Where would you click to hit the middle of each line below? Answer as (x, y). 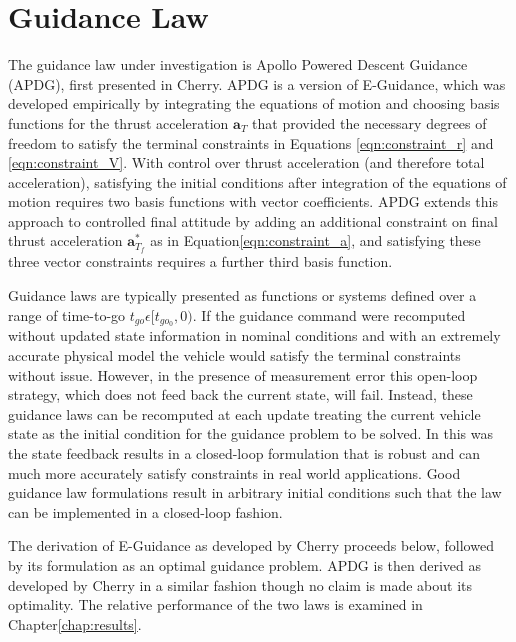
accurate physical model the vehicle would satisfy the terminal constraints (234, 354)
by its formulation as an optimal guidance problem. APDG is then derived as (245, 564)
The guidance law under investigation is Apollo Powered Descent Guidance (238, 64)
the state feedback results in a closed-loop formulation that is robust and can (244, 452)
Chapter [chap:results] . (75, 623)
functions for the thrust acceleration (118, 122)
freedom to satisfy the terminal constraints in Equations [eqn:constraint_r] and (251, 142)
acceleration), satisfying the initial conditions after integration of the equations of (257, 181)
